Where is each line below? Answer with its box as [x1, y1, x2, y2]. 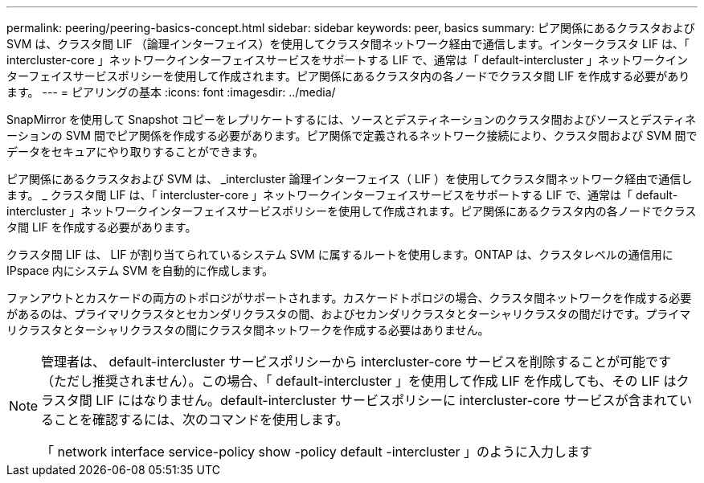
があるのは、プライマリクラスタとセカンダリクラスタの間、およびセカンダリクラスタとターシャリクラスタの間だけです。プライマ [6, 307, 691, 321]
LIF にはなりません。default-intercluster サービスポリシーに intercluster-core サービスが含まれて [96, 392, 679, 408]
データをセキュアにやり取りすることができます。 [6, 145, 264, 158]
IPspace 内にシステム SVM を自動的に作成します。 [6, 264, 274, 277]
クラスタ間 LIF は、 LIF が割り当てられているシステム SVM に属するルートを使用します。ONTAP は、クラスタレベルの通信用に [6, 248, 673, 261]
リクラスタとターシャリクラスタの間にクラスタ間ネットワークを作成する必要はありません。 [6, 323, 489, 337]
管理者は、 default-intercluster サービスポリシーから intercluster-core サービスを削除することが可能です [41, 354, 671, 370]
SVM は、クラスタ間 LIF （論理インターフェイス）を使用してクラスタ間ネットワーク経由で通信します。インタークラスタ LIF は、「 [6, 37, 690, 51]
